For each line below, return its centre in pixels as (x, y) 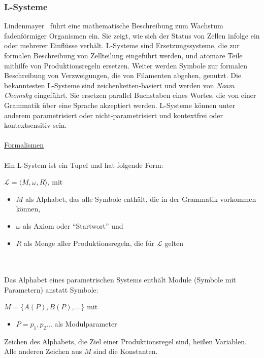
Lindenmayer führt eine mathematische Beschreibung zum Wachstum (114, 26)
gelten (174, 243)
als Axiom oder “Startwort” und (73, 225)
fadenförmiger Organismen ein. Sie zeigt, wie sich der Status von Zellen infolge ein (132, 35)
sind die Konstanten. (126, 351)
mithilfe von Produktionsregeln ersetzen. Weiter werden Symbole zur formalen (126, 65)
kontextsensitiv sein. (36, 125)
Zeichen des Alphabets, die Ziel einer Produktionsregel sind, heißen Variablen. (125, 341)
